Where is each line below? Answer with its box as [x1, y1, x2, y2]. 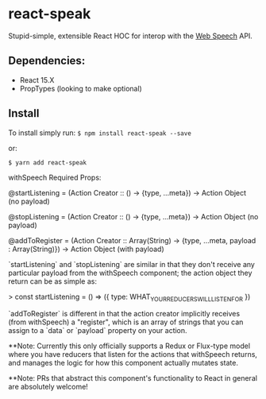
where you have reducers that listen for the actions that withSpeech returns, [8, 350, 258, 359]
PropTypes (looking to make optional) [19, 83, 143, 93]
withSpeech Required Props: [8, 172, 102, 182]
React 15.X [19, 75, 55, 84]
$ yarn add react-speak [8, 158, 87, 167]
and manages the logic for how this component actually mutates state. [8, 358, 238, 368]
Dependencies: [8, 54, 86, 68]
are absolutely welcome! [8, 382, 89, 392]
